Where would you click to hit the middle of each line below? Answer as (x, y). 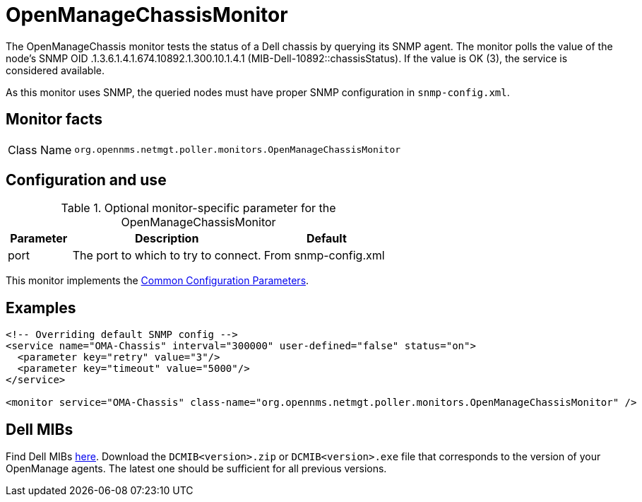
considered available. (55, 70)
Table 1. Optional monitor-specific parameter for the (198, 208)
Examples (41, 308)
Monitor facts (54, 119)
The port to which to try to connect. (167, 256)
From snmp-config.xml (324, 256)
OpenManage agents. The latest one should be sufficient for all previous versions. (196, 469)
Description (167, 239)
